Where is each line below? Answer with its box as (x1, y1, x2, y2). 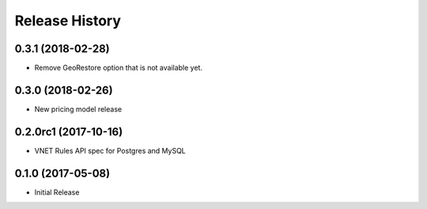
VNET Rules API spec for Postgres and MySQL (34, 146, 186, 155)
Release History (14, 12, 122, 29)
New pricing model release (34, 104, 123, 114)
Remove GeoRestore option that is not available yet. (34, 63, 203, 73)
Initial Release (34, 187, 80, 197)
